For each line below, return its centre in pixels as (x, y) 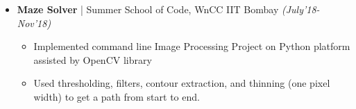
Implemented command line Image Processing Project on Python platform (192, 46)
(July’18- (300, 9)
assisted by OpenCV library (93, 59)
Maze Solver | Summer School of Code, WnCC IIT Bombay (148, 9)
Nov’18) (34, 23)
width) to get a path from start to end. (117, 96)
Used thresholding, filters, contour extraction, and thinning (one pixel (182, 83)
